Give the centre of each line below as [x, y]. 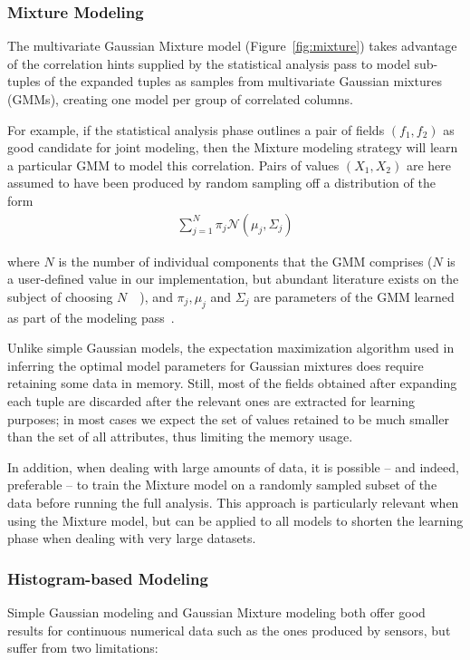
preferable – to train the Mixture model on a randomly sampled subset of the [222, 485]
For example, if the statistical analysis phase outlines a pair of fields [196, 129]
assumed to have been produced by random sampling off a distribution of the [221, 183]
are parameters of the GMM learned [354, 296]
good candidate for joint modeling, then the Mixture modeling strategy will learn [233, 147]
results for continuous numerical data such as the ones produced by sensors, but [229, 630]
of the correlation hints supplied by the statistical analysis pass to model [209, 63]
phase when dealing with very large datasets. [132, 538]
